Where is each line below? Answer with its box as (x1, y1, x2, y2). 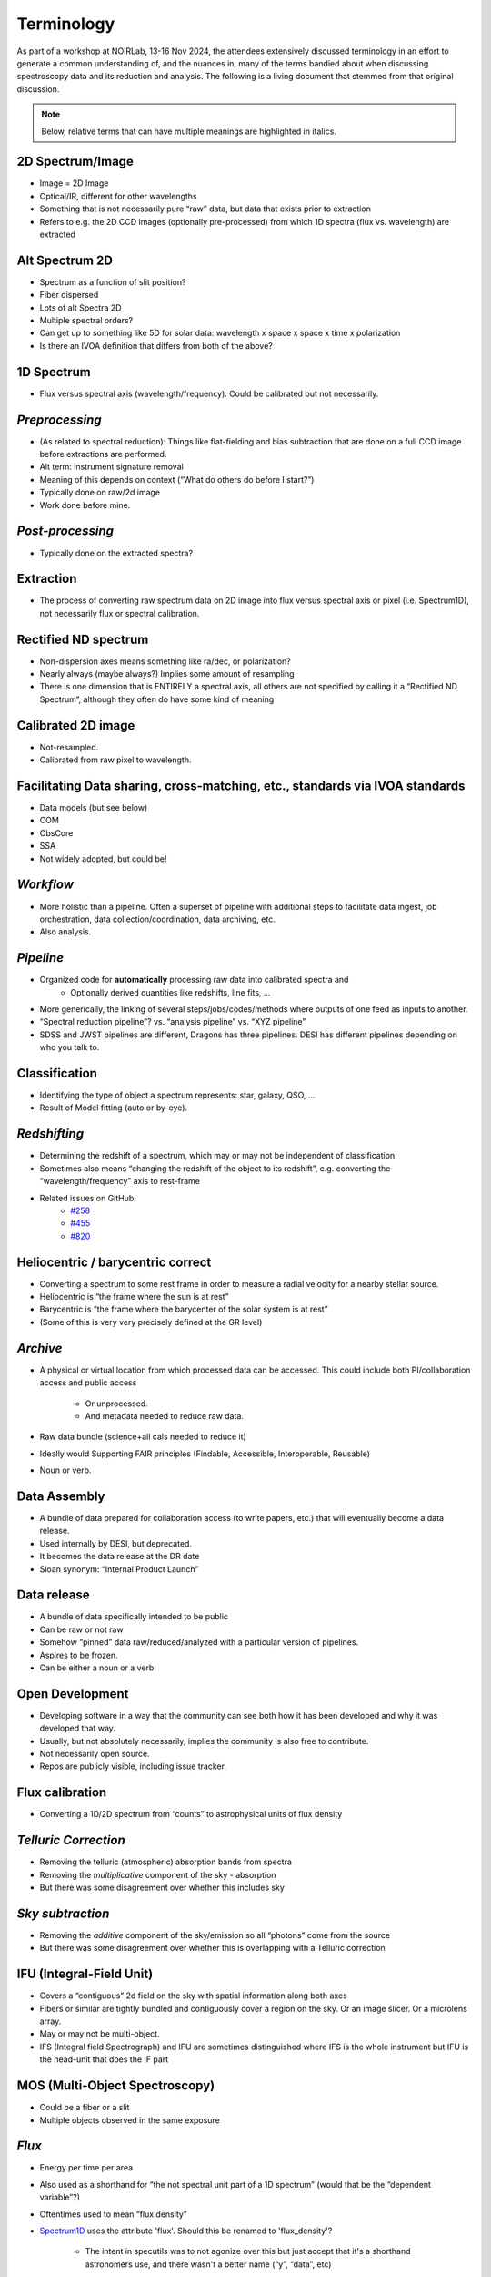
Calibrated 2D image (16, 718, 135, 733)
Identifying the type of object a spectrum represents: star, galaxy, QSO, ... (39, 1089, 316, 1101)
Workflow (16, 877, 75, 893)
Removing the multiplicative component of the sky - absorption (39, 1869, 276, 1880)
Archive (16, 1340, 63, 1356)
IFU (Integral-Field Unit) (16, 1966, 154, 1982)
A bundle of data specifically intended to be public (39, 1611, 229, 1622)
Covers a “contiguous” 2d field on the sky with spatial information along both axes (39, 1990, 347, 2001)
